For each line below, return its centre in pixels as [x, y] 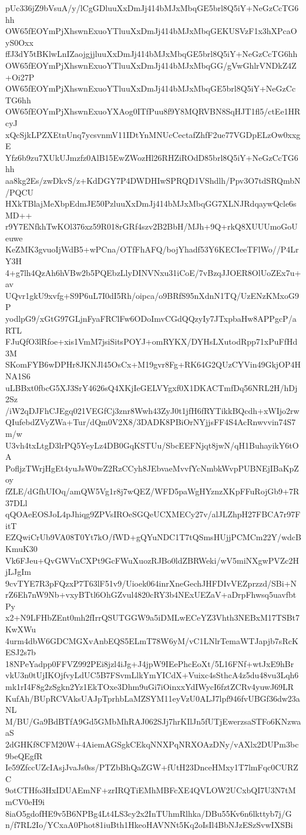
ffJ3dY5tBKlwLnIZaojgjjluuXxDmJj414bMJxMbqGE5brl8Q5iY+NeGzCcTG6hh [152, 54]
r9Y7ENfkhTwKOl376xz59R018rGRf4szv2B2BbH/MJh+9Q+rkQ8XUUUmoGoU [152, 226]
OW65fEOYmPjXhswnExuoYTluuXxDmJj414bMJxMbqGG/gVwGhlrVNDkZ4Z [151, 65]
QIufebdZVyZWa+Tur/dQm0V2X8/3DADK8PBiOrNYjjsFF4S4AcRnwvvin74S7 [151, 422]
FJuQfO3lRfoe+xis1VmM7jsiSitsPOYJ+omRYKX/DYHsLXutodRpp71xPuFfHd [152, 341]
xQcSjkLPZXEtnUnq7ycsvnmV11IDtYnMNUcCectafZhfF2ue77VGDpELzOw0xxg [153, 134]
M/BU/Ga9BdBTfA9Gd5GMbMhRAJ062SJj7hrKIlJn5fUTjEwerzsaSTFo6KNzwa [153, 721]
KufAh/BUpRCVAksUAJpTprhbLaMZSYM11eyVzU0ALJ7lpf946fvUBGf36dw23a [153, 698]
